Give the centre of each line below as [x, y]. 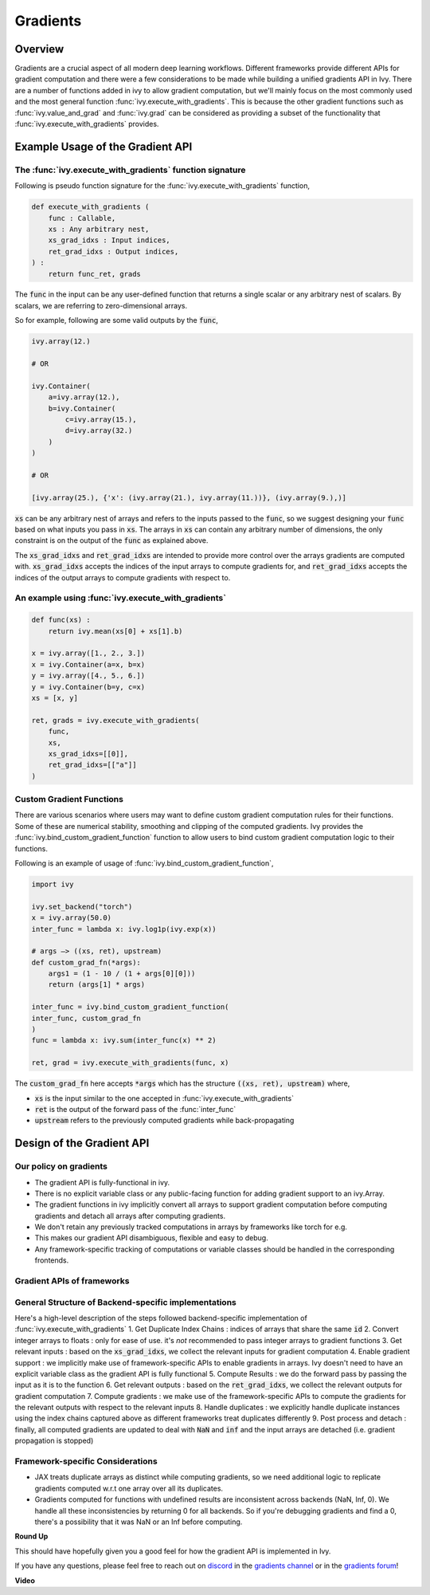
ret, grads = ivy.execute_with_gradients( [115, 720]
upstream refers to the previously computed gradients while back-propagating [164, 1121]
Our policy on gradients [61, 1166]
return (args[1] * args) [97, 985]
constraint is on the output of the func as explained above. [111, 540]
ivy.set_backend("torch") [82, 906]
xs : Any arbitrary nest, [99, 229]
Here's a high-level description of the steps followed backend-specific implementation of [161, 1318]
